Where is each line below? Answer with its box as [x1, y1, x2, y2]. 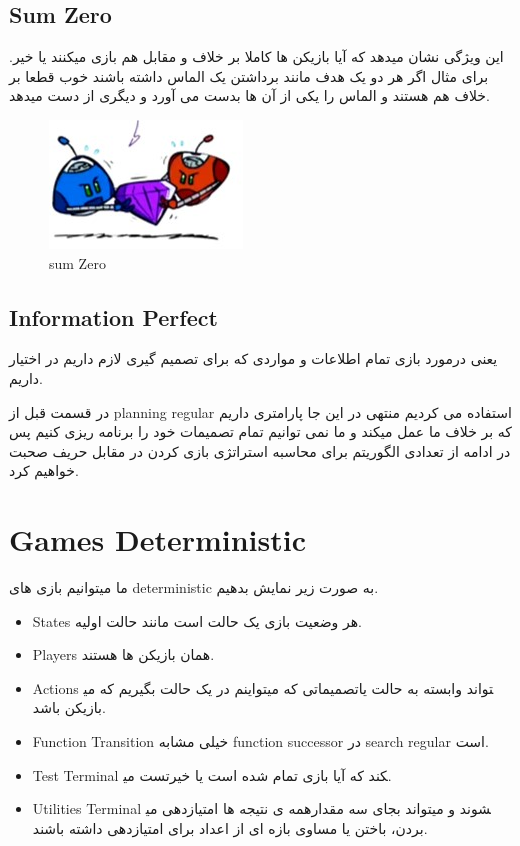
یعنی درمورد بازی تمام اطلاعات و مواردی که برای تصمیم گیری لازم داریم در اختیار [9, 348, 498, 369]
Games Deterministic [9, 519, 307, 560]
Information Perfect [9, 301, 218, 332]
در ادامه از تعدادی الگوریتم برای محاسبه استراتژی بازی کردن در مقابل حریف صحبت [9, 440, 511, 461]
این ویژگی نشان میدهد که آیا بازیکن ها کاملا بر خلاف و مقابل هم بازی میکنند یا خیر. [9, 46, 504, 67]
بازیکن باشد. [32, 697, 106, 718]
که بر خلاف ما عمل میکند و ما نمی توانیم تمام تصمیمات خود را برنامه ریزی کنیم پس [9, 421, 512, 442]
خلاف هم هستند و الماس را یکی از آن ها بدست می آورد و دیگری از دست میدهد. [9, 85, 490, 106]
